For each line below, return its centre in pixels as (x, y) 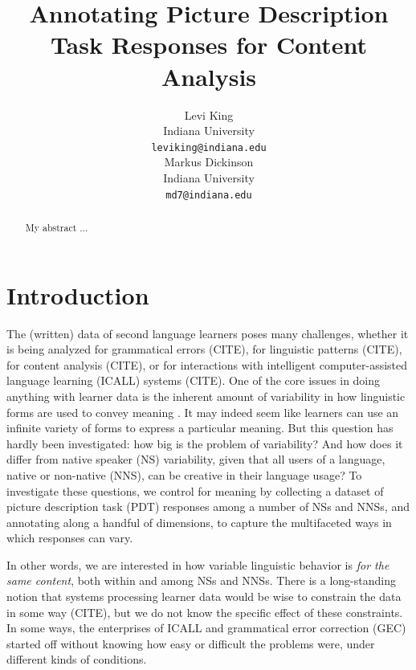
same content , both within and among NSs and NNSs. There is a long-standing (201, 580)
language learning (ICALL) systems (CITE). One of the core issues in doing (194, 380)
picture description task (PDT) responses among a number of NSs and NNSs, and (208, 507)
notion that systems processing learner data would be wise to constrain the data (204, 596)
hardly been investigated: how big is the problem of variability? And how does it (205, 443)
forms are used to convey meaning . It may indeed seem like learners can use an (203, 412)
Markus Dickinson (209, 162)
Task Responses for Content (209, 45)
